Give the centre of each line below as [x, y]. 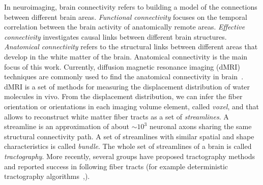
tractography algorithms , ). [47, 176]
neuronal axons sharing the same [200, 126]
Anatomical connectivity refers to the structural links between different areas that [131, 47]
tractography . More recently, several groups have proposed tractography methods [130, 156]
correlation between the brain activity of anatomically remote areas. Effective [125, 27]
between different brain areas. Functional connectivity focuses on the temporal [126, 17]
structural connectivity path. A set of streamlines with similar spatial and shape [129, 136]
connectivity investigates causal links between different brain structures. [115, 36]
